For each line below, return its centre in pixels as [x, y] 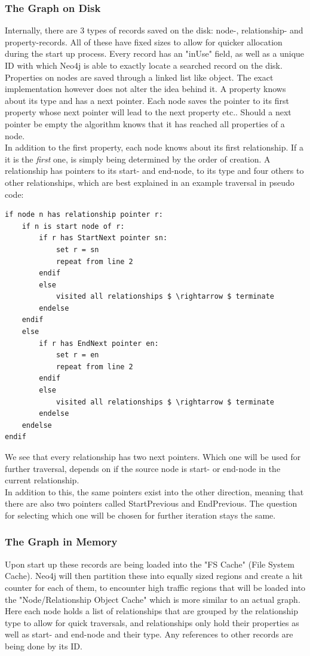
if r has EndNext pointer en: [99, 343]
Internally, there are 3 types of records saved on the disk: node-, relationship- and [154, 30]
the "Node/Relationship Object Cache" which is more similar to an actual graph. [153, 599]
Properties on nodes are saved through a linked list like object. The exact [139, 77]
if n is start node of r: [73, 226]
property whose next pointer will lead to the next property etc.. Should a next [148, 112]
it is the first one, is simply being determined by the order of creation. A [138, 159]
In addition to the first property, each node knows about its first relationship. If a [154, 147]
